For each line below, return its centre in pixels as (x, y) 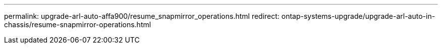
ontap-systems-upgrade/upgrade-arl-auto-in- (358, 16)
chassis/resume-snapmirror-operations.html (78, 24)
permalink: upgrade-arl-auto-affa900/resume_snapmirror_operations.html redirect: (142, 16)
